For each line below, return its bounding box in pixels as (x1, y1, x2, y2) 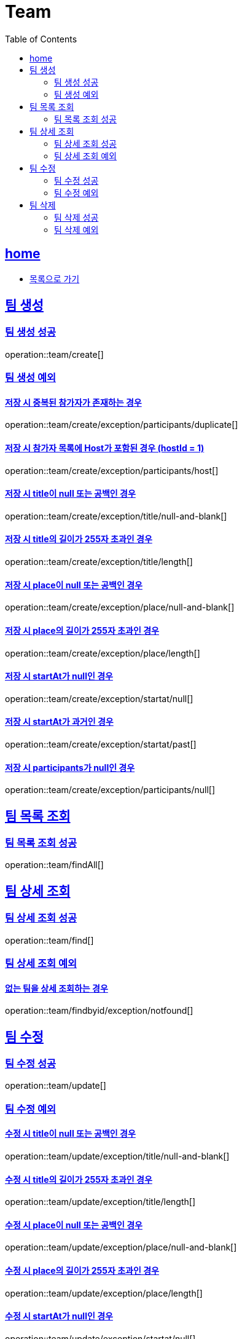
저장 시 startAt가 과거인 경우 (5, 716, 114, 727)
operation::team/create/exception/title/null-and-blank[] (5, 510, 227, 521)
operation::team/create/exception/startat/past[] (5, 738, 197, 749)
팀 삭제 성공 (54, 211, 99, 223)
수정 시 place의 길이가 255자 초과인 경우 (5, 1265, 159, 1276)
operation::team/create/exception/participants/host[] (5, 465, 219, 476)
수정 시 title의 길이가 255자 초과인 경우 (5, 1174, 152, 1185)
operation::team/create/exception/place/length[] (5, 647, 200, 658)
